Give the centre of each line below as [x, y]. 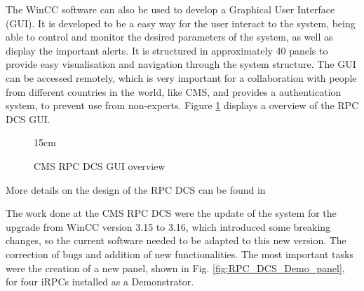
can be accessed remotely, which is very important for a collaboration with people [181, 77]
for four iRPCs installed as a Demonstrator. [100, 282]
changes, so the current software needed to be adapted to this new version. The [176, 240]
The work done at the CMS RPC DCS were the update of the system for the [171, 213]
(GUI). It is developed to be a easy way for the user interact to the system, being [181, 23]
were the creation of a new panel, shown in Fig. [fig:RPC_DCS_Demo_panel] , [175, 268]
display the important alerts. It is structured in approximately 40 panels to [167, 50]
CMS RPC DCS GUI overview [100, 165]
